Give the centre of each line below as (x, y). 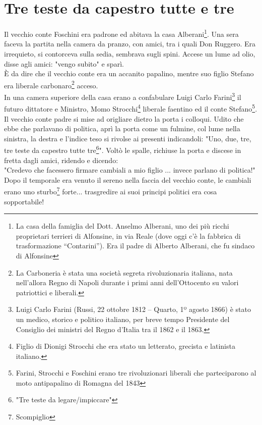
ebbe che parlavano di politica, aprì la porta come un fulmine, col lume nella (122, 128)
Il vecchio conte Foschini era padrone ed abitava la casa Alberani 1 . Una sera (121, 33)
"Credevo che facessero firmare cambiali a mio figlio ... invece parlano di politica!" (130, 170)
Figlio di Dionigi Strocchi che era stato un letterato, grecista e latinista (125, 346)
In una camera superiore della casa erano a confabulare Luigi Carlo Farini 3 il (123, 96)
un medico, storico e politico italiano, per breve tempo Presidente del (123, 319)
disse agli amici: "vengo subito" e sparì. (64, 63)
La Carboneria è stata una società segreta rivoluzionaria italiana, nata (124, 272)
